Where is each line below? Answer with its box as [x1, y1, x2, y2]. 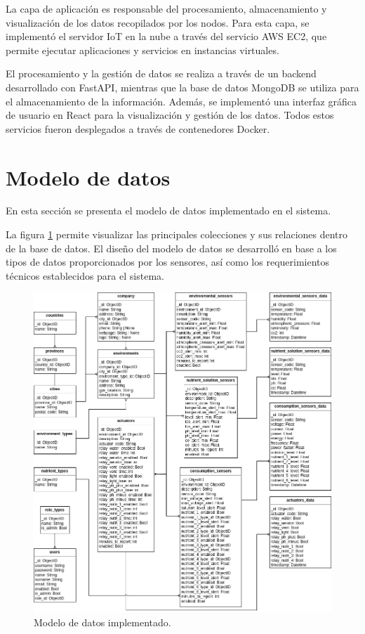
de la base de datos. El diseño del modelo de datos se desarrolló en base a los [6, 240, 337, 255]
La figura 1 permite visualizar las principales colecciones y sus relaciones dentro [6, 227, 348, 242]
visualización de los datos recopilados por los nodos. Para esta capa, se [6, 15, 310, 30]
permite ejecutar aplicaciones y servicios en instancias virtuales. [6, 42, 279, 57]
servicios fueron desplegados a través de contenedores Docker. [6, 121, 270, 136]
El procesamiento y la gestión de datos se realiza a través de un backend [6, 66, 317, 81]
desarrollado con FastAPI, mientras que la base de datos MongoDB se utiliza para [6, 79, 359, 94]
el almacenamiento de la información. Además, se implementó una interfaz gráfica [6, 93, 357, 108]
